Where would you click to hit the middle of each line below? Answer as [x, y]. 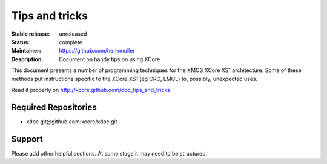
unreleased [73, 34]
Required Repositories [54, 107]
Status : [21, 42]
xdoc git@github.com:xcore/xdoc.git [72, 122]
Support [27, 139]
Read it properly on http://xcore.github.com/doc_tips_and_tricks [91, 90]
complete [71, 42]
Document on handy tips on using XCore [110, 59]
